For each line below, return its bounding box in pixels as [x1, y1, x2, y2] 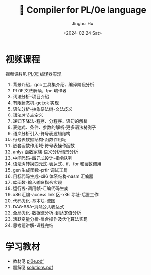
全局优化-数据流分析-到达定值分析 [12, 210, 81, 216]
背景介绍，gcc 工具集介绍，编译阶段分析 [12, 81, 95, 87]
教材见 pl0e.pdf [12, 258, 44, 264]
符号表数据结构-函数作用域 [12, 137, 66, 142]
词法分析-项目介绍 [12, 93, 49, 99]
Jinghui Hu [71, 21, 94, 26]
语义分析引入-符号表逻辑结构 [12, 130, 71, 136]
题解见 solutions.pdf [12, 264, 53, 270]
